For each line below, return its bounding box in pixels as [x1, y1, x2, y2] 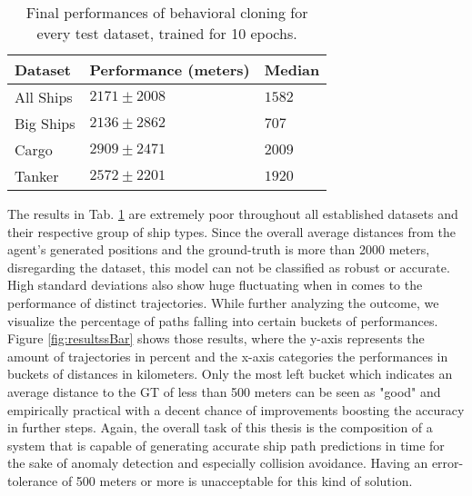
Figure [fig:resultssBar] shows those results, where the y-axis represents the [7, 329, 425, 348]
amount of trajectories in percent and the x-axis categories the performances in [7, 346, 448, 365]
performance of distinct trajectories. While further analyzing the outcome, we [7, 293, 439, 312]
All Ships [15, 86, 73, 107]
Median [264, 59, 320, 80]
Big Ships [15, 113, 75, 134]
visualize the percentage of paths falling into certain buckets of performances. [7, 311, 438, 330]
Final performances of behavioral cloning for [25, 2, 308, 23]
